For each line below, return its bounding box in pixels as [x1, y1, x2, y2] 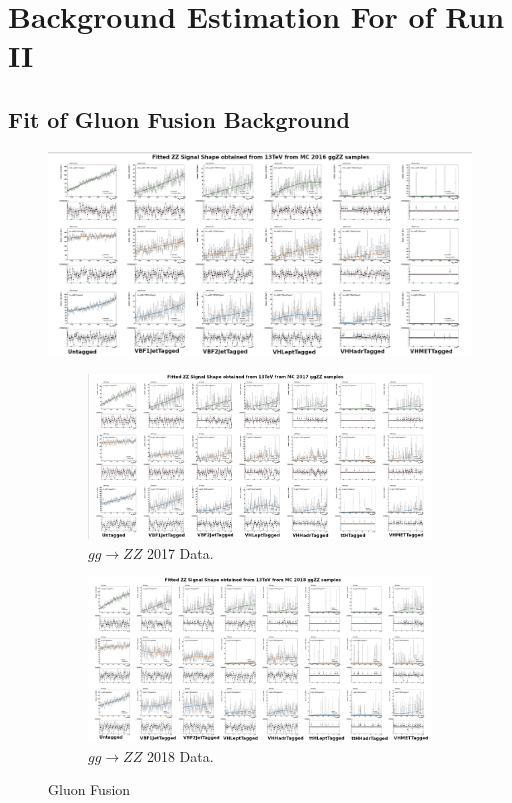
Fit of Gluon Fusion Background [8, 103, 350, 134]
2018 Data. [146, 745, 214, 766]
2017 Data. [146, 542, 214, 563]
